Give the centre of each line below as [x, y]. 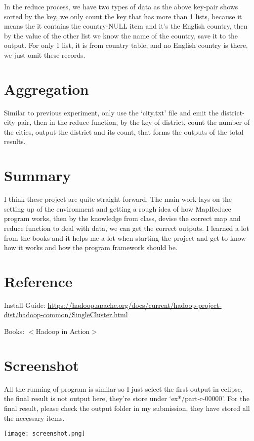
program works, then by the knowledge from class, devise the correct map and [122, 218]
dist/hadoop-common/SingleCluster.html [66, 314]
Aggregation [46, 89]
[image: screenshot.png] [45, 434]
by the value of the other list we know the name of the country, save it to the [121, 35]
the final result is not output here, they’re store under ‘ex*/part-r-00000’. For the [127, 398]
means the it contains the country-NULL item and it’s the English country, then [126, 26]
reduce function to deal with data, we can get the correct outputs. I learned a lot [127, 228]
